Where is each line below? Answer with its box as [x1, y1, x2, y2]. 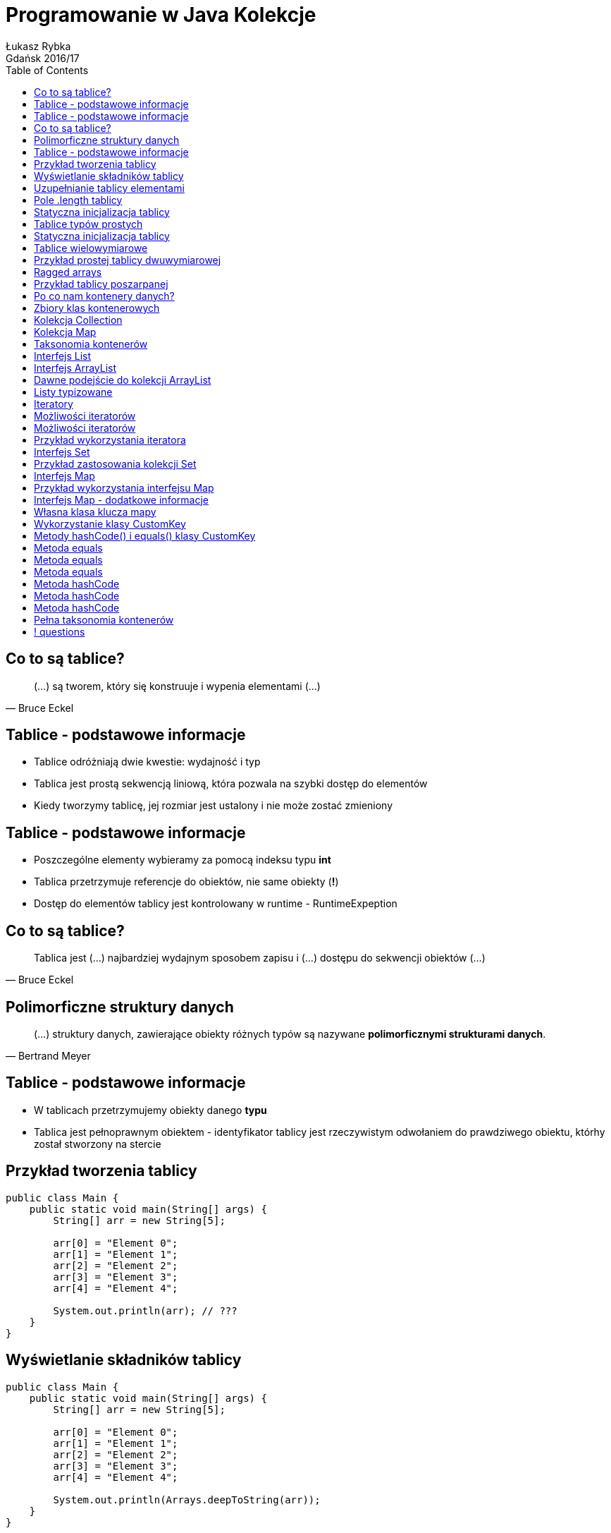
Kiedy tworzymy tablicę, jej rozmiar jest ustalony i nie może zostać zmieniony [34, 799, 393, 812]
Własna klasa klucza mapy [34, 505, 156, 518]
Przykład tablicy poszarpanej [34, 277, 168, 290]
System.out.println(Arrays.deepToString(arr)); [53, 1493, 321, 1505]
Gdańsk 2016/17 [6, 51, 80, 64]
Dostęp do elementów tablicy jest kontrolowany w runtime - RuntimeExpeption [34, 897, 397, 910]
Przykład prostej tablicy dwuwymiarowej [34, 253, 221, 266]
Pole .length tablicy [34, 193, 123, 206]
